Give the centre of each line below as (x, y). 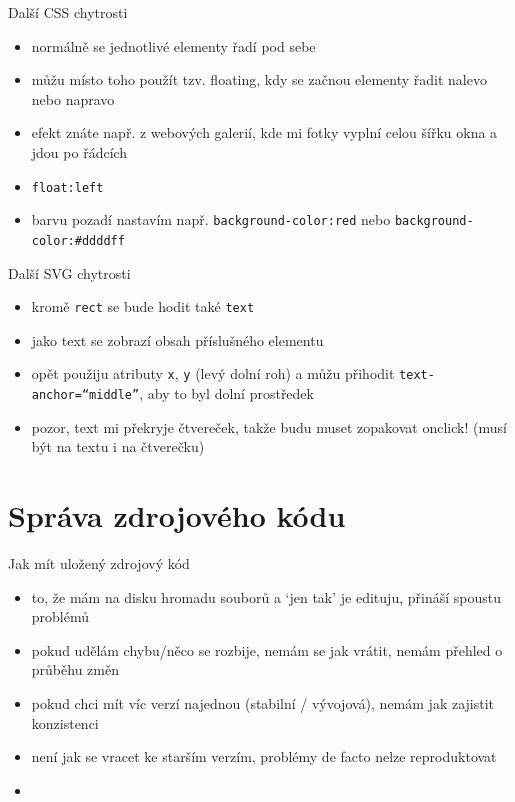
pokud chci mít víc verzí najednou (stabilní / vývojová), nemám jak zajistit (263, 702)
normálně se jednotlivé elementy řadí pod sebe (173, 45)
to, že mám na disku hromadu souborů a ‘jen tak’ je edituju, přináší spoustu (266, 596)
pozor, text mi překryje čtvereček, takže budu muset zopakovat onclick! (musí (269, 426)
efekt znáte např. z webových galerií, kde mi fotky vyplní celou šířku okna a (264, 132)
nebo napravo (73, 98)
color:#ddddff (78, 240)
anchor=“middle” (85, 395)
